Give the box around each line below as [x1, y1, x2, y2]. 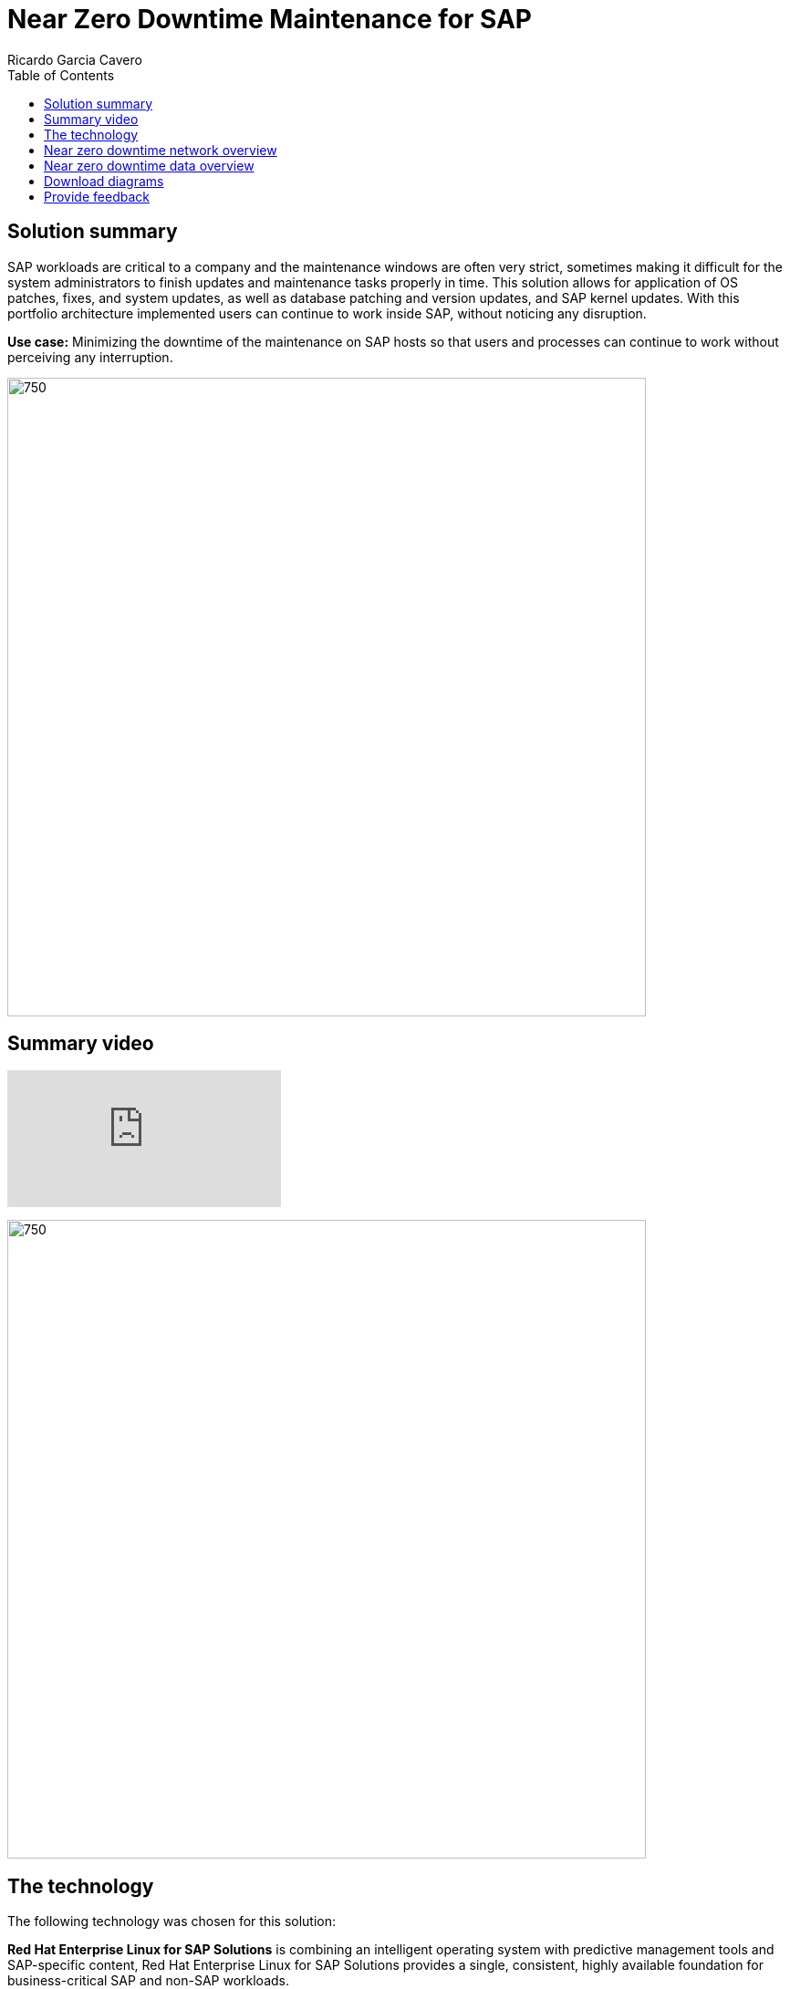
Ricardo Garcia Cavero [7, 51, 142, 68]
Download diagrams [44, 172, 164, 189]
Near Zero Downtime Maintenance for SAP [7, 4, 532, 35]
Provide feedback [44, 188, 150, 204]
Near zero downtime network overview [44, 141, 277, 158]
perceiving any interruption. [7, 349, 173, 365]
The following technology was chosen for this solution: [7, 1913, 337, 1930]
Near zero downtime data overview [44, 157, 255, 173]
